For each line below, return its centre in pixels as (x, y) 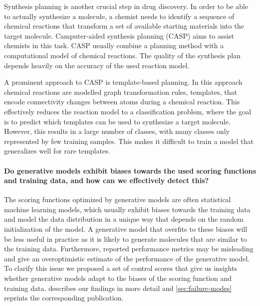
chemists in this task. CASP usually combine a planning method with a (114, 45)
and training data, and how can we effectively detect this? (106, 180)
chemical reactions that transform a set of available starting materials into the (124, 26)
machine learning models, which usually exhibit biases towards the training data (127, 209)
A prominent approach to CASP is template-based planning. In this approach (123, 82)
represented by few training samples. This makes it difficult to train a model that (129, 141)
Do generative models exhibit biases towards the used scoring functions (130, 170)
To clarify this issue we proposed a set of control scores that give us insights (121, 268)
